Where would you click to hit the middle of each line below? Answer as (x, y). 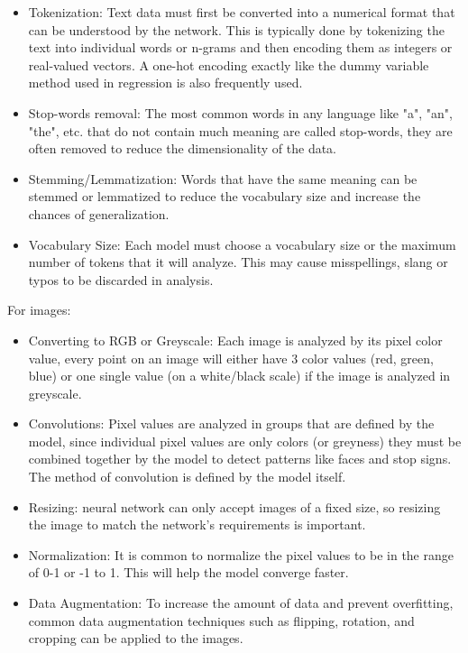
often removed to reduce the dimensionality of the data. (183, 148)
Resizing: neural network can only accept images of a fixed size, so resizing (234, 506)
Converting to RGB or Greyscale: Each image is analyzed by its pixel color (235, 340)
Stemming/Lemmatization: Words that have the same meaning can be (223, 178)
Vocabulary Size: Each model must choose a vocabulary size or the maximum (242, 244)
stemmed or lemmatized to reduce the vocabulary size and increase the (225, 196)
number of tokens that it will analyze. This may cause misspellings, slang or (238, 262)
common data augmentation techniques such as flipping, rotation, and (221, 620)
